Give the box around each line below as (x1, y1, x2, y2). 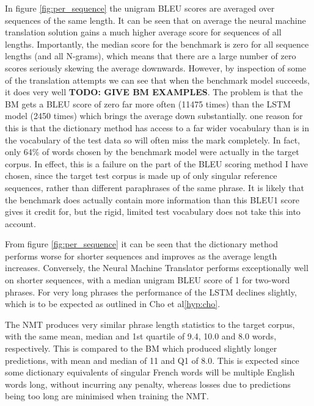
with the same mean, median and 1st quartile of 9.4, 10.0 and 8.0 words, (5, 330, 277, 343)
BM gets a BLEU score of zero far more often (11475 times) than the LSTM (5, 97, 291, 110)
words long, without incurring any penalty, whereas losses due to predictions (5, 377, 291, 390)
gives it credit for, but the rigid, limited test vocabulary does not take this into (5, 205, 301, 218)
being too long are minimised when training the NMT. (5, 390, 209, 402)
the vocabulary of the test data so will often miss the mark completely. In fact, (5, 133, 300, 146)
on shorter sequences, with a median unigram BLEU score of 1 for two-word (5, 274, 290, 286)
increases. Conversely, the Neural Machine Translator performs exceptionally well (5, 261, 309, 274)
